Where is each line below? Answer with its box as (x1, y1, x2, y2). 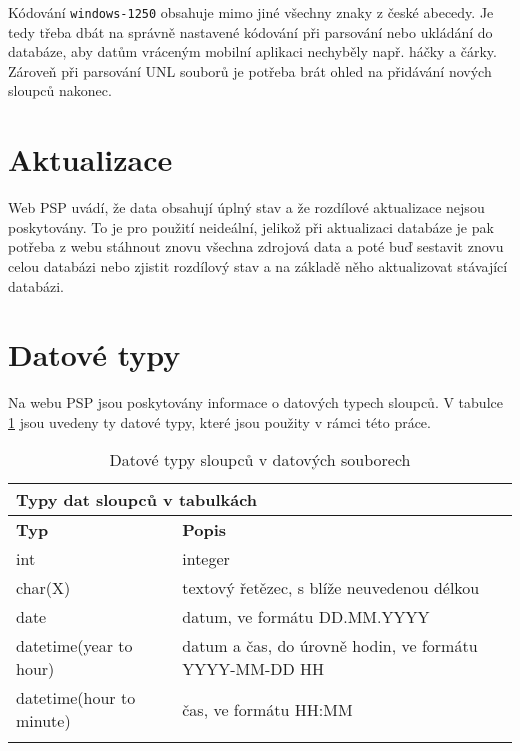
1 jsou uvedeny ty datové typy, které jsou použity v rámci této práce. (8, 411, 431, 432)
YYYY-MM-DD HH (182, 657, 325, 681)
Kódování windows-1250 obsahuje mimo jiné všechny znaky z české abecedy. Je (8, 2, 494, 22)
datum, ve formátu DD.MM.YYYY (182, 605, 430, 629)
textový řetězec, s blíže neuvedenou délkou (182, 576, 480, 600)
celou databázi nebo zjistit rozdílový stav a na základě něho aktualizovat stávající (8, 255, 508, 276)
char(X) (16, 576, 71, 600)
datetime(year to (16, 634, 133, 658)
